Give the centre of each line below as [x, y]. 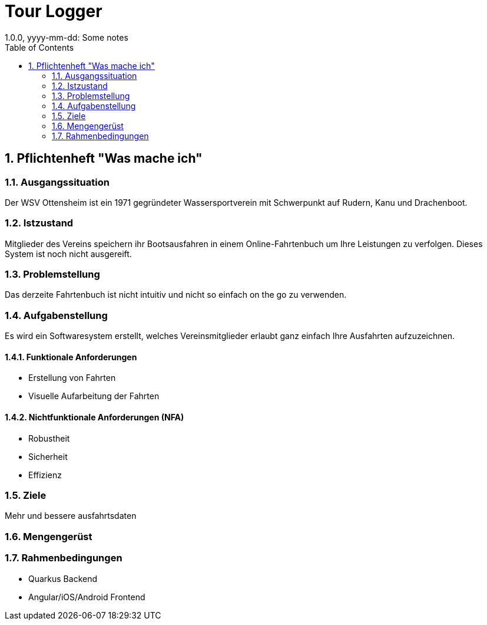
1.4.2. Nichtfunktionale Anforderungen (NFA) [95, 417]
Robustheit [49, 438]
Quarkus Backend [63, 578]
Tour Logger [54, 11]
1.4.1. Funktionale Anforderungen [71, 357]
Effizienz [45, 475]
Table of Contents [39, 47]
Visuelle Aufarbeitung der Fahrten [94, 396]
